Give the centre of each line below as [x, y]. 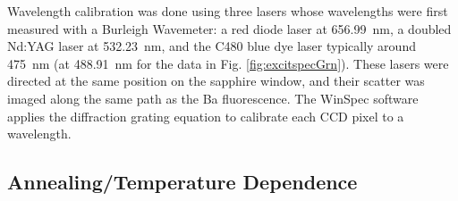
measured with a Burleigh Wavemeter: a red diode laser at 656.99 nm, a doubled [229, 28]
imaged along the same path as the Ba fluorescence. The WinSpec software [213, 98]
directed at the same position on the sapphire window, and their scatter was [216, 81]
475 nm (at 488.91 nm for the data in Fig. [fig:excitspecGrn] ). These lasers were [228, 63]
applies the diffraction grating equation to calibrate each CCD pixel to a [206, 116]
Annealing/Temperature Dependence [182, 182]
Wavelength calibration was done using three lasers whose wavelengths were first [228, 11]
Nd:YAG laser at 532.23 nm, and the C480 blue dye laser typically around [212, 46]
